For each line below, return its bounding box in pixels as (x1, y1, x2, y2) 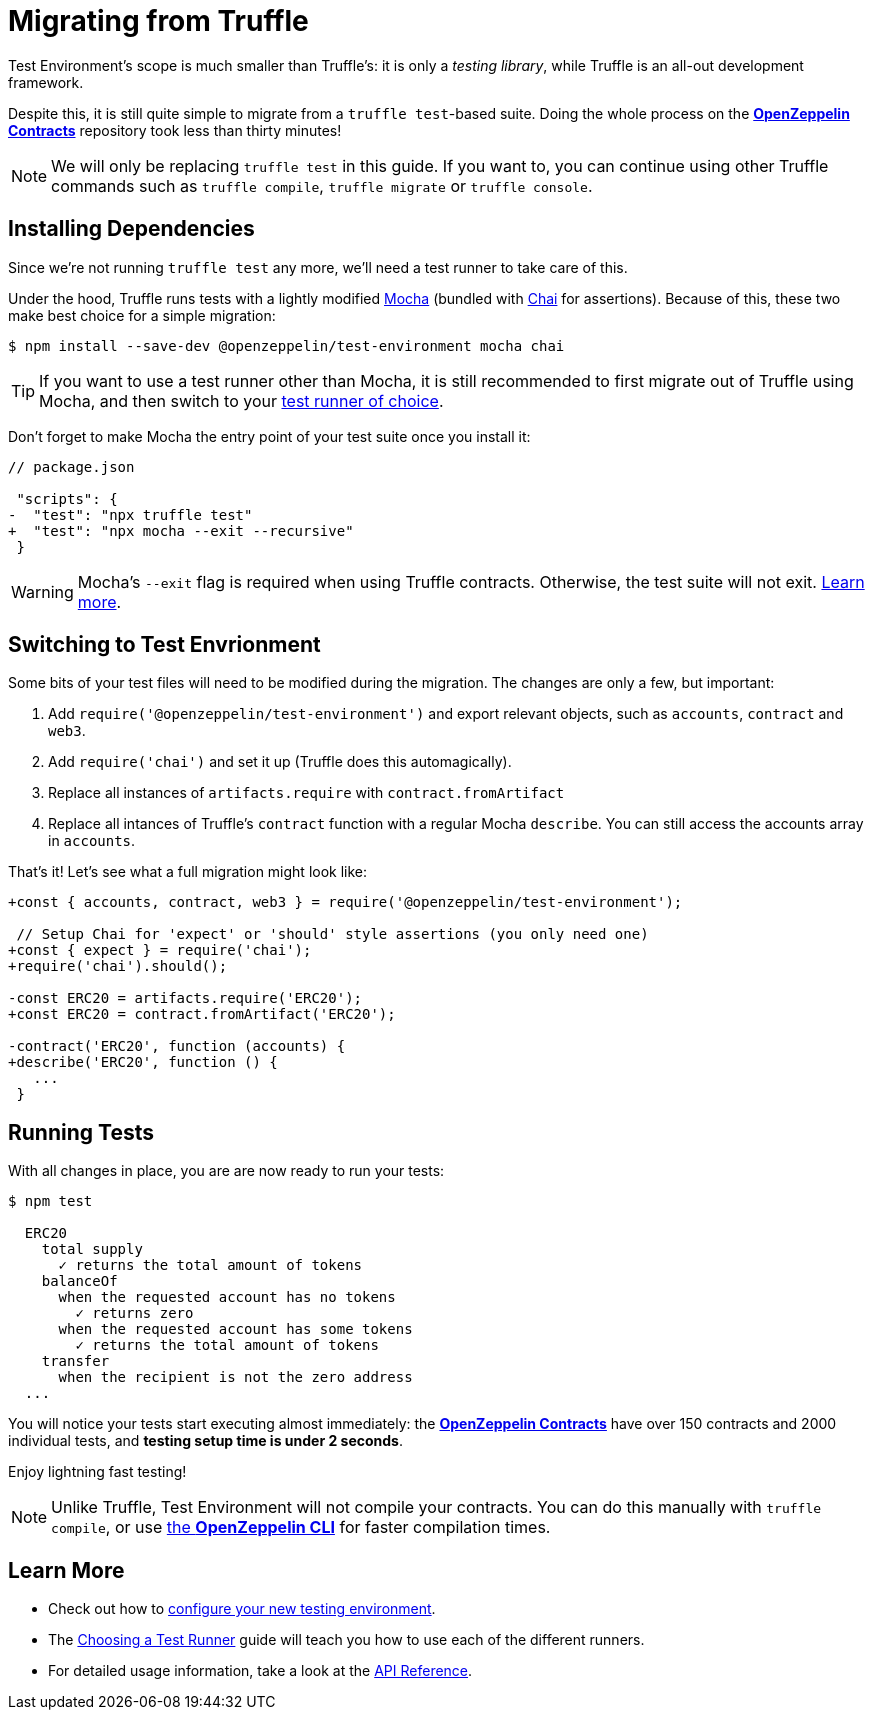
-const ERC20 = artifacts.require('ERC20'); (8, 990, 363, 1007)
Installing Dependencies (8, 216, 255, 242)
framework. (8, 73, 84, 91)
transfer (41, 1353, 110, 1370)
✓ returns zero (75, 1305, 194, 1322)
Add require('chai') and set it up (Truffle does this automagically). (48, 753, 512, 771)
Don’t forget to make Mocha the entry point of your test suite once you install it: (8, 427, 531, 445)
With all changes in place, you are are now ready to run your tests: (8, 1162, 445, 1180)
